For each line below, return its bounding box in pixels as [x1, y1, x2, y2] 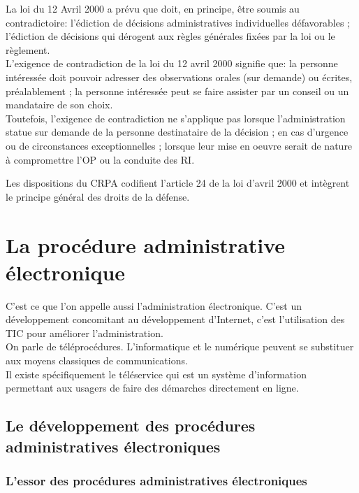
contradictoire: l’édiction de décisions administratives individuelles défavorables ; [6, 15, 350, 29]
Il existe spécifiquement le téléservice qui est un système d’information [6, 366, 307, 381]
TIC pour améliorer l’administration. [6, 325, 163, 340]
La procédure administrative [6, 230, 286, 259]
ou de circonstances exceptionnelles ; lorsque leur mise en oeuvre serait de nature [6, 138, 353, 152]
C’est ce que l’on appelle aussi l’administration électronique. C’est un [6, 298, 302, 313]
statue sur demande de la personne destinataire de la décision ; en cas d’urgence [6, 124, 349, 139]
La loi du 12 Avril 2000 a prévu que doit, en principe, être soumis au [6, 1, 300, 15]
